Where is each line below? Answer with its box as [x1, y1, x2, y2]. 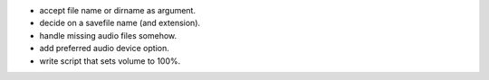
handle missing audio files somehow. [39, 30, 177, 40]
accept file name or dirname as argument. [39, 5, 197, 15]
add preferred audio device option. [39, 43, 169, 54]
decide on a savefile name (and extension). [39, 18, 201, 29]
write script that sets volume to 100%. [39, 55, 181, 67]
